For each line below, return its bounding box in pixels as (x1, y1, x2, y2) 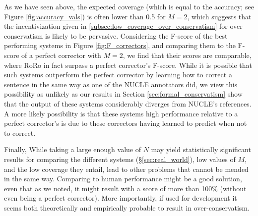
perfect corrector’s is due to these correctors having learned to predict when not (4, 118, 247, 128)
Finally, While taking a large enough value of (4, 144, 141, 155)
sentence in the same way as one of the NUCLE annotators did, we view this (4, 79, 238, 89)
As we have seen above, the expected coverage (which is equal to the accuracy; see (4, 1, 254, 11)
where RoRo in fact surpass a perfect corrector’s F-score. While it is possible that (4, 59, 252, 70)
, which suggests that (187, 11, 252, 21)
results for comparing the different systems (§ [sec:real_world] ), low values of (4, 154, 236, 164)
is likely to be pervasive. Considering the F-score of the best (45, 30, 228, 41)
